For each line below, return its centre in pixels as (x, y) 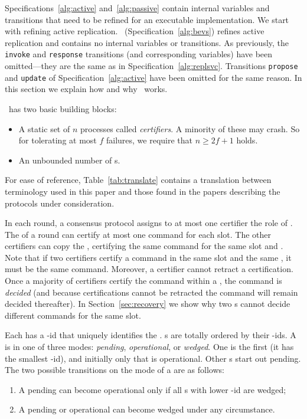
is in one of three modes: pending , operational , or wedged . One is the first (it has (149, 347)
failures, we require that (149, 140)
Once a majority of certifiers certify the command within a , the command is (143, 281)
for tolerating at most (58, 140)
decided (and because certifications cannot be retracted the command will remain (151, 292)
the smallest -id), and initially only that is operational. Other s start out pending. (153, 358)
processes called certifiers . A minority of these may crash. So (190, 128)
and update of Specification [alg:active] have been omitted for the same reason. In (153, 77)
